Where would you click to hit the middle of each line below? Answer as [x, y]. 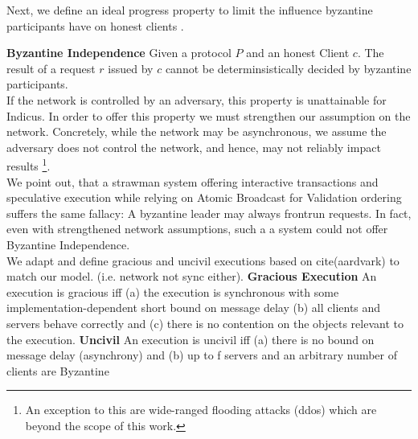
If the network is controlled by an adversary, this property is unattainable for [197, 99]
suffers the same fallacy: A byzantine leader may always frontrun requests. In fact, [209, 213]
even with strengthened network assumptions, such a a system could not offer [197, 229]
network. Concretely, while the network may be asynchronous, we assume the [197, 131]
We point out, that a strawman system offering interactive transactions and [193, 181]
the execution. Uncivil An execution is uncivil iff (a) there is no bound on [191, 339]
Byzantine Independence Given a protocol [119, 53]
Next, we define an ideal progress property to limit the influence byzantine [190, 10]
